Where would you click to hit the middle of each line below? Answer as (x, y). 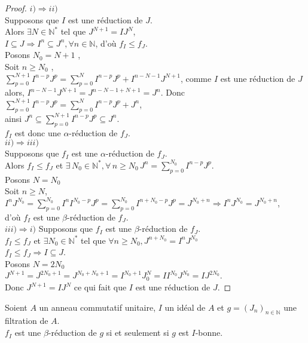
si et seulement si (138, 333)
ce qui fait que (100, 287)
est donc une (38, 132)
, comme (196, 78)
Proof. (16, 8)
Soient (16, 307)
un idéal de (185, 307)
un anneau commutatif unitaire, (97, 307)
